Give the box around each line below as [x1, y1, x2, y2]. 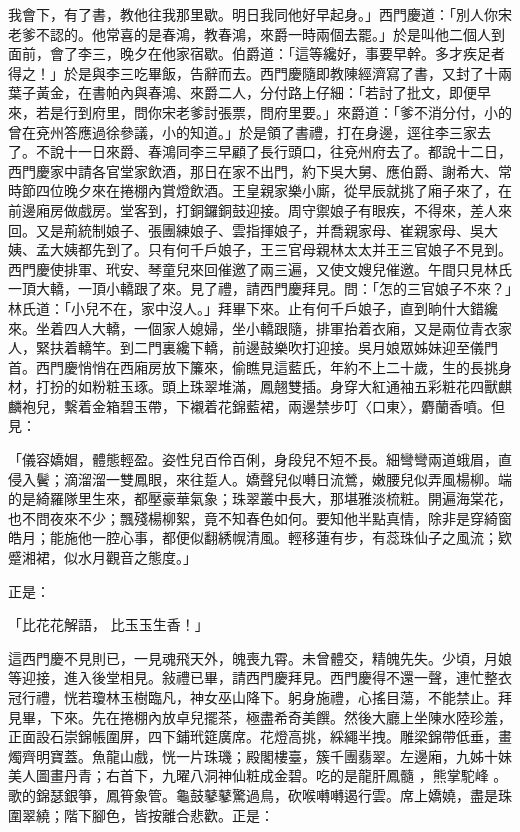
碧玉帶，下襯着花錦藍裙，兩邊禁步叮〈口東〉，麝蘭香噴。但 [119, 395, 505, 416]
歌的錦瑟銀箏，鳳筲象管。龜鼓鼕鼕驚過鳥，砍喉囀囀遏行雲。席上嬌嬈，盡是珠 [8, 784, 512, 805]
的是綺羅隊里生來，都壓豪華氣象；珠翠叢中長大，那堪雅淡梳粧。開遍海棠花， [8, 488, 512, 509]
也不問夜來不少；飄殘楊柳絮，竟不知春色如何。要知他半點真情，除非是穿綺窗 [8, 507, 512, 528]
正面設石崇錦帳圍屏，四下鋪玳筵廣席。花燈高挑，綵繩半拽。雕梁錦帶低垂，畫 [8, 726, 512, 747]
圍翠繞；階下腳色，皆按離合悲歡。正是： [8, 804, 274, 825]
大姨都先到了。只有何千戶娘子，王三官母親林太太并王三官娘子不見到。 [49, 239, 512, 260]
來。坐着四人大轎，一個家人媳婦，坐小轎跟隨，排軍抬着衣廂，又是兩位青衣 [8, 317, 498, 338]
